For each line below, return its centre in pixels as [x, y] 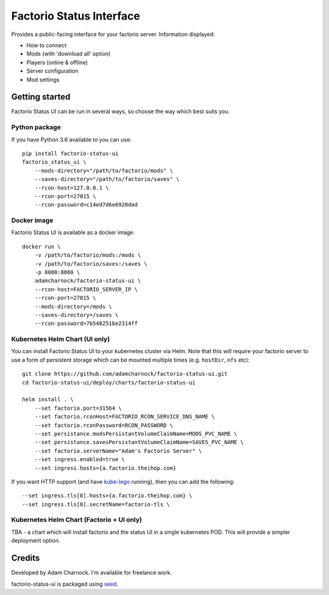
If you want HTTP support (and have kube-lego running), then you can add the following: [123, 481]
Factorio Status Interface [76, 16]
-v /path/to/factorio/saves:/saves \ [91, 264]
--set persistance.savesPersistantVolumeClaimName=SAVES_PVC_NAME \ [139, 442]
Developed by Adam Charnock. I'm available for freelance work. [91, 573]
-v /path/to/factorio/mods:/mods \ [88, 255]
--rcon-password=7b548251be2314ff [86, 323]
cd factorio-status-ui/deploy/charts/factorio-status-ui [109, 382]
